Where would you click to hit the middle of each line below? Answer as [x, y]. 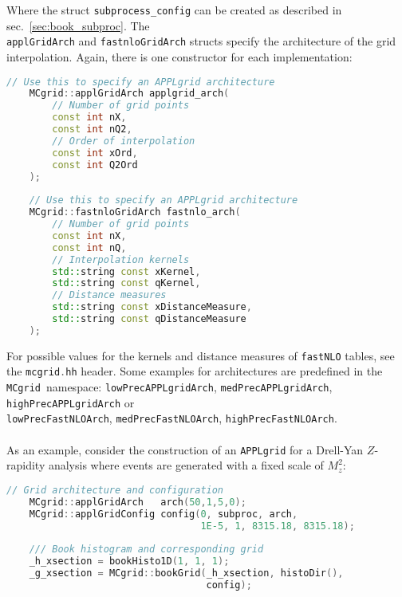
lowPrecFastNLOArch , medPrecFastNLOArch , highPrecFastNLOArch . [172, 418]
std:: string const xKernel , [126, 271]
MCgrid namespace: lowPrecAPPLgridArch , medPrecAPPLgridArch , [169, 387]
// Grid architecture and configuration [115, 490]
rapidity [26, 465]
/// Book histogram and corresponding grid [146, 550]
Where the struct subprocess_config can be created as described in [174, 10]
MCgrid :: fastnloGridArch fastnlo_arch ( [135, 212]
